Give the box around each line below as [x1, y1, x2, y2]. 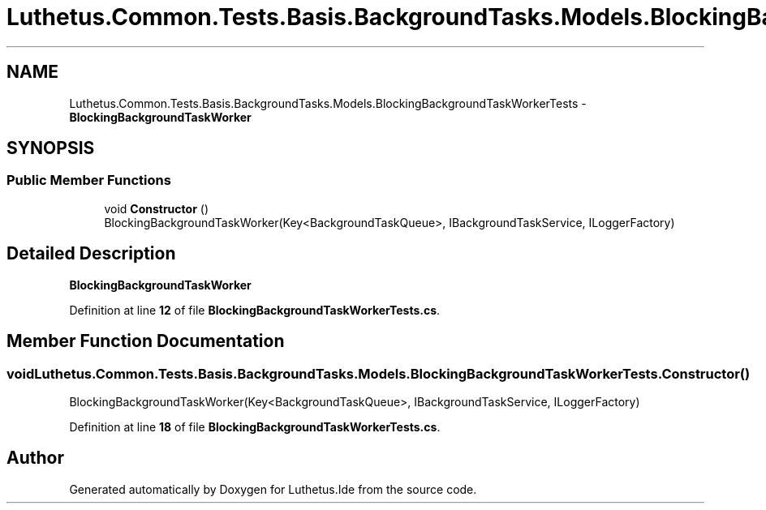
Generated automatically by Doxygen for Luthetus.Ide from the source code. [69, 482, 477, 496]
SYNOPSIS [6, 138, 95, 159]
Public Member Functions [6, 172, 171, 189]
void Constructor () [104, 201, 209, 216]
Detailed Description [6, 243, 176, 264]
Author [6, 448, 64, 469]
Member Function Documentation [6, 331, 285, 352]
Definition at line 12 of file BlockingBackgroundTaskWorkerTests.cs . [69, 302, 441, 317]
